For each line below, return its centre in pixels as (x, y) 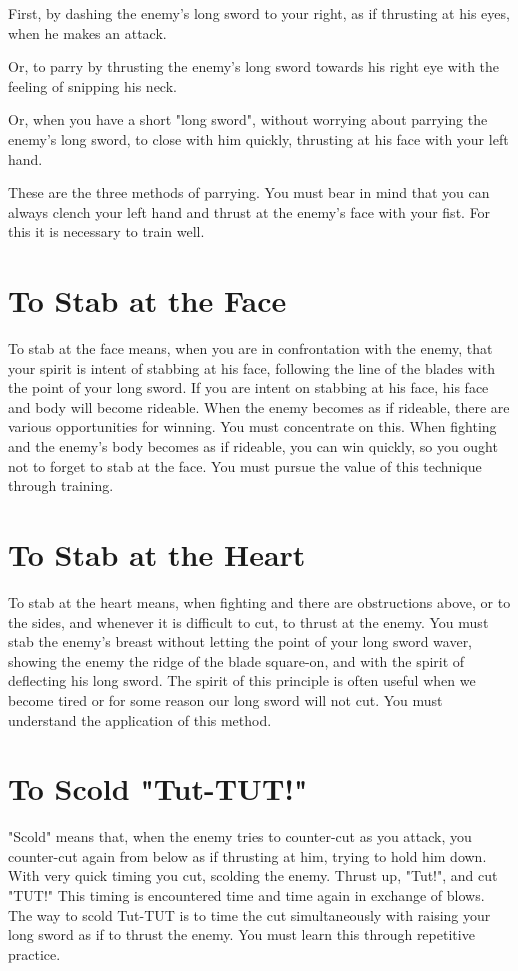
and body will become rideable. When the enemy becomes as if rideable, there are (259, 406)
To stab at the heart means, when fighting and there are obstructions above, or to (259, 601)
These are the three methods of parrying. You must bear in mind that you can (249, 192)
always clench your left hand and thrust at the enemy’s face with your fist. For (249, 211)
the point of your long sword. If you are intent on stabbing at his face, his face (248, 387)
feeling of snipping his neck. (92, 85)
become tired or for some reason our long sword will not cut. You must (225, 699)
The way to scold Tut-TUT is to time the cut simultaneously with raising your (249, 914)
